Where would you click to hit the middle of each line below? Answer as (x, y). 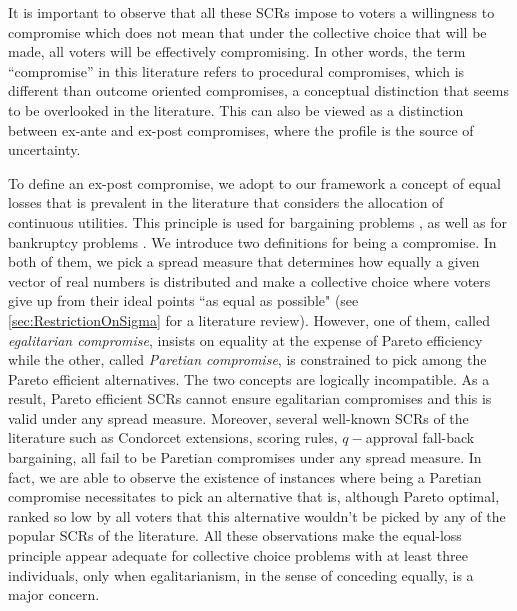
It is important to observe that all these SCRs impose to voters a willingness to (251, 12)
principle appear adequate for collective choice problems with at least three (238, 555)
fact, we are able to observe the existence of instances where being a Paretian (245, 476)
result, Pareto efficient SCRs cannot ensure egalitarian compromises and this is (250, 398)
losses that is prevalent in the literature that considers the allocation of (226, 202)
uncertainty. (44, 149)
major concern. (54, 594)
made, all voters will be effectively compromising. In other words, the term (237, 51)
